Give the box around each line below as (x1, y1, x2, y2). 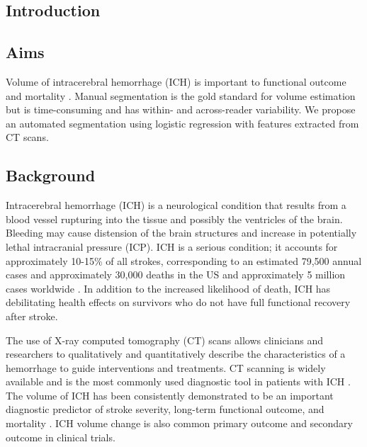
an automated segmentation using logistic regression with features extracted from (6, 115, 359, 130)
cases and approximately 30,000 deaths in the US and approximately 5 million (6, 267, 346, 282)
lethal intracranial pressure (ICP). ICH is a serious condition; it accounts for (6, 239, 338, 254)
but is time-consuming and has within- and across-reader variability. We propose (6, 102, 356, 117)
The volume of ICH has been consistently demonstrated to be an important (6, 387, 334, 402)
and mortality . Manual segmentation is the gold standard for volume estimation (6, 88, 356, 103)
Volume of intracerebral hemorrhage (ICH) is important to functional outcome (6, 74, 346, 89)
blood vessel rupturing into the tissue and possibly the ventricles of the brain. (6, 211, 343, 226)
